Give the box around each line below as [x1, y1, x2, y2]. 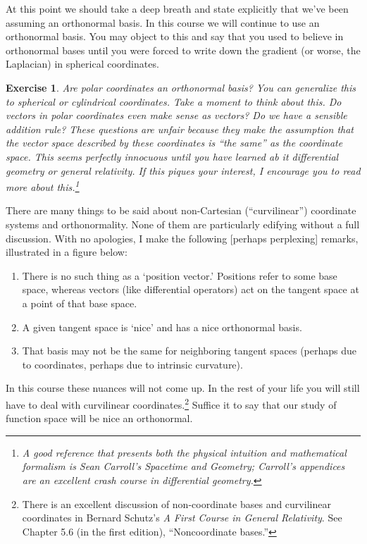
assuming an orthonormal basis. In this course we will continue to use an [6, 15, 320, 30]
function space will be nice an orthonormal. [6, 411, 193, 426]
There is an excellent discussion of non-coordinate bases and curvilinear [22, 496, 331, 511]
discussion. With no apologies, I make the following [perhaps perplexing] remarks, [6, 230, 359, 245]
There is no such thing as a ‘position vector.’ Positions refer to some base [22, 268, 337, 283]
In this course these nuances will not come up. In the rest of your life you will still [6, 381, 360, 395]
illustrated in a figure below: [6, 245, 127, 259]
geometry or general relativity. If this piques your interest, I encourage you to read [6, 163, 361, 178]
